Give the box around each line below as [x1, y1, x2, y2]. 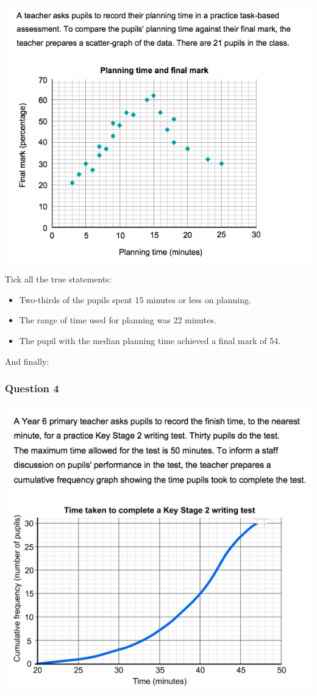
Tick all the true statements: [5, 273, 112, 285]
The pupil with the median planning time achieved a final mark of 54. [19, 334, 281, 346]
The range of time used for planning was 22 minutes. [19, 314, 216, 326]
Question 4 [5, 381, 59, 396]
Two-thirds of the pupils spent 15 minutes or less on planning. [19, 293, 251, 306]
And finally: [5, 354, 49, 367]
